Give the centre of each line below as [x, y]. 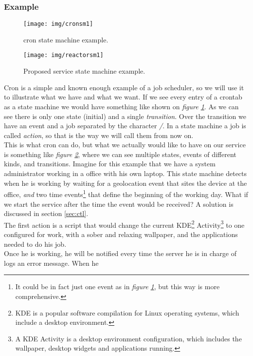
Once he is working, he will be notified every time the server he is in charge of [120, 253]
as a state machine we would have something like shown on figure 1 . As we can [121, 106]
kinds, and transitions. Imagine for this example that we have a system [110, 164]
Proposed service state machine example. [84, 71]
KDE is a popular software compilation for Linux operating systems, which [127, 312]
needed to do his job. [35, 244]
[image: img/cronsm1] [58, 24]
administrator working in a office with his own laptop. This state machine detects [126, 173]
